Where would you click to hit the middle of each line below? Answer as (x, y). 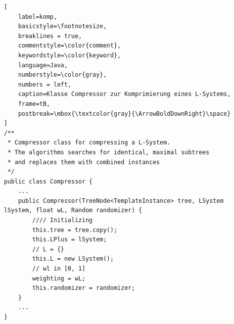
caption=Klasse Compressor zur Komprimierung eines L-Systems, (124, 94)
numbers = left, (45, 84)
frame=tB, (34, 104)
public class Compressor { (48, 181)
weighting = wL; (59, 278)
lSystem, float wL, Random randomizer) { (73, 210)
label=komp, (38, 17)
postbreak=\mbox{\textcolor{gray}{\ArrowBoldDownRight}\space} (124, 114)
